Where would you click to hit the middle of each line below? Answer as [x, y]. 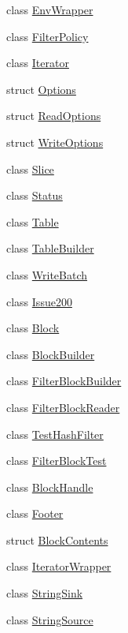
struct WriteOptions [55, 142]
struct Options [41, 89]
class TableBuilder [50, 248]
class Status [35, 195]
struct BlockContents [57, 539]
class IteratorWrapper [59, 566]
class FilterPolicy [48, 36]
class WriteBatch [47, 274]
